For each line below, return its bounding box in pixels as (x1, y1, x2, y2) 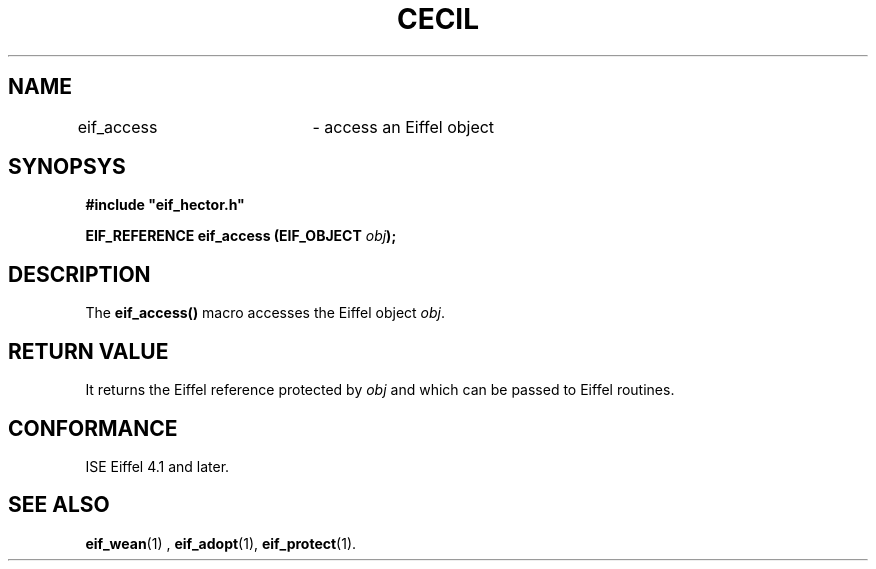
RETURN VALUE (8, 338, 169, 364)
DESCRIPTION (8, 261, 151, 287)
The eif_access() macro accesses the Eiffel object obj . (85, 304, 446, 322)
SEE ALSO (8, 492, 110, 518)
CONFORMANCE (8, 415, 178, 441)
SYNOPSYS (8, 154, 126, 180)
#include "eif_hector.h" (85, 196, 245, 214)
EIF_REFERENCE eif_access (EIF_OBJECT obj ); (85, 227, 397, 245)
